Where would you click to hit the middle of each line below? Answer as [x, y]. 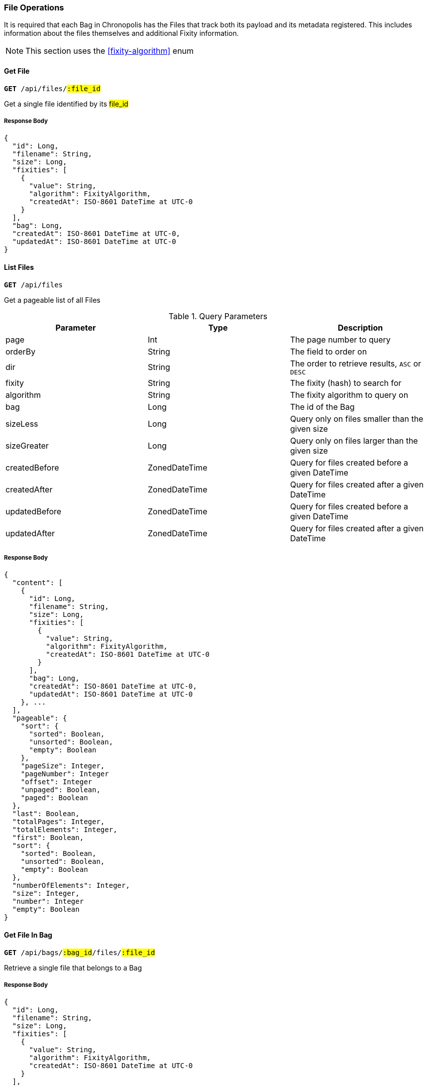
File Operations [34, 7]
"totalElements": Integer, [65, 830]
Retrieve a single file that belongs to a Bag [73, 967]
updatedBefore [34, 511]
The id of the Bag [322, 407]
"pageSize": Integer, [63, 766]
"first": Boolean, [48, 838]
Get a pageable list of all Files [52, 300]
